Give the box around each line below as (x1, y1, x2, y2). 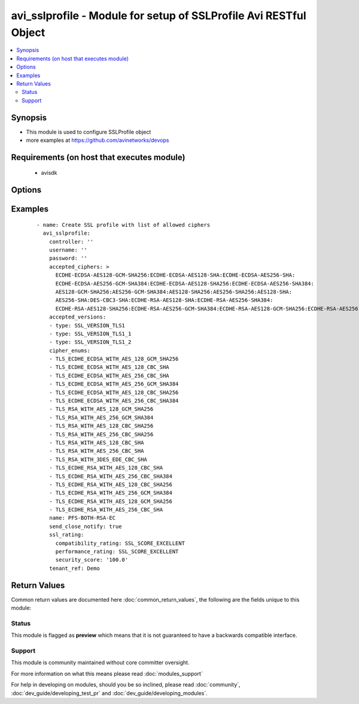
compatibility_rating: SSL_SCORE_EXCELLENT (55, 539, 185, 547)
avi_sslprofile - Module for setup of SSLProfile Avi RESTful (11, 9, 306, 22)
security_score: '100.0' (55, 557, 129, 563)
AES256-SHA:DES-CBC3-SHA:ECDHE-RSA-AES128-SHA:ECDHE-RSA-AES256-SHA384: (55, 297, 273, 304)
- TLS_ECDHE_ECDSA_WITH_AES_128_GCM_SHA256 (48, 356, 179, 362)
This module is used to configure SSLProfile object (26, 128, 151, 135)
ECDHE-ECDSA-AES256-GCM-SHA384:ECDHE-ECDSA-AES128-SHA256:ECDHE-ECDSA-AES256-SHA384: (55, 280, 314, 287)
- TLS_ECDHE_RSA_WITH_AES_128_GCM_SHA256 (48, 497, 173, 505)
